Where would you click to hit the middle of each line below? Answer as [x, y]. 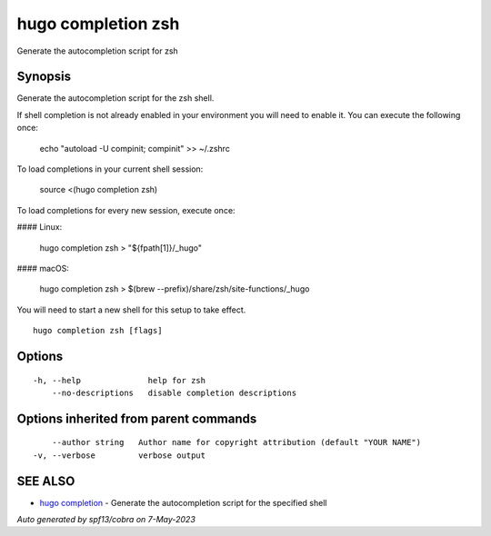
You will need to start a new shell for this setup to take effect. [131, 310]
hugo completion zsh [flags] [98, 331]
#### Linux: [40, 227]
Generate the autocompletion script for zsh [98, 51]
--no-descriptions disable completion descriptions [174, 392]
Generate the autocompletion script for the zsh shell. [115, 98]
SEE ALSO [46, 481]
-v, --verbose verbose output [120, 455]
